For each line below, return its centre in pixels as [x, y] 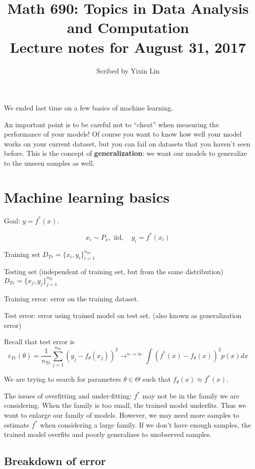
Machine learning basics [87, 197]
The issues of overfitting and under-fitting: [68, 395]
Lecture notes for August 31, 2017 [128, 47]
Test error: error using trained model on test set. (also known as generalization [123, 315]
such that [157, 379]
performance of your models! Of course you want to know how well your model [123, 134]
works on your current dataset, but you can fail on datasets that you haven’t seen [127, 143]
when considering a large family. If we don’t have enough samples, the [145, 424]
